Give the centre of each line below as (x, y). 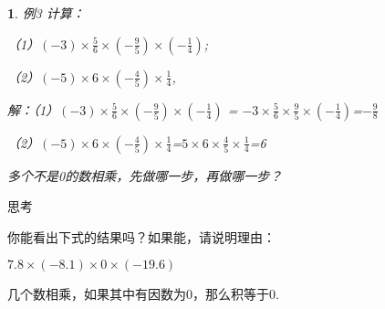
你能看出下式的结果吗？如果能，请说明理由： (141, 236)
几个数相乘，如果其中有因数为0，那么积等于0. (143, 294)
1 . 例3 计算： (46, 13)
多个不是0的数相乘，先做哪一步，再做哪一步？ (145, 175)
